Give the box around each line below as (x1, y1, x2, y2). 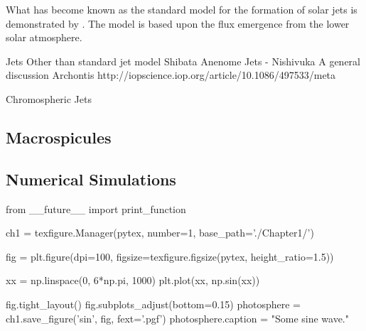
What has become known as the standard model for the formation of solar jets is (6, 2, 357, 16)
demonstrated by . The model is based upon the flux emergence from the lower (6, 16, 350, 31)
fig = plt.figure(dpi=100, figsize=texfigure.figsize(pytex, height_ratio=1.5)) (6, 249, 334, 264)
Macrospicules (6, 126, 112, 148)
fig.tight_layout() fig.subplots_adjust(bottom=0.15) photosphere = (6, 296, 301, 311)
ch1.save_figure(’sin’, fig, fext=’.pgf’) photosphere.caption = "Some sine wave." (6, 310, 349, 325)
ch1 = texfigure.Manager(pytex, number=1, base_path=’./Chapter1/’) (6, 225, 314, 240)
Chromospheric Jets (6, 91, 92, 106)
